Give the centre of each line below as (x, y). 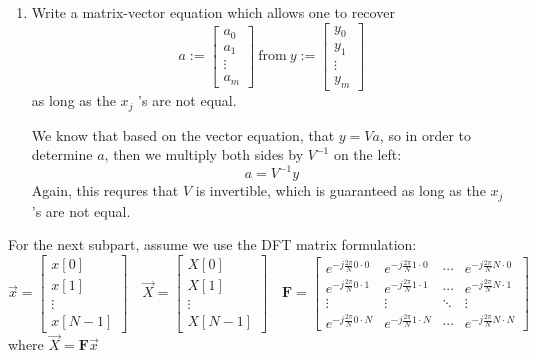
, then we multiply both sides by (204, 154)
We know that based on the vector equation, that (183, 134)
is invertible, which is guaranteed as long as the (340, 190)
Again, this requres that (105, 190)
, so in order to (425, 134)
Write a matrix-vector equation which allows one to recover (213, 12)
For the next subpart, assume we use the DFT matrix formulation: (212, 244)
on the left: (367, 154)
